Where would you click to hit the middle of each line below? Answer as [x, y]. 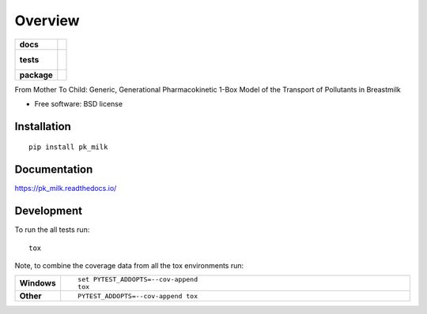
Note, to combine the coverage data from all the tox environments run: [129, 265]
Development [49, 211]
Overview [47, 21]
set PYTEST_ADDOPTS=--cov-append [138, 280]
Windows [38, 283]
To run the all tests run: [52, 230]
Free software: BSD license [78, 103]
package [36, 75]
